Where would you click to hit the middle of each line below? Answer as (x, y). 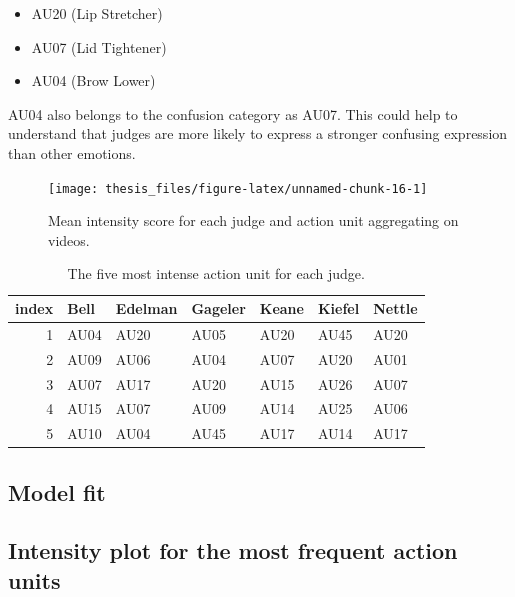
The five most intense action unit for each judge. (216, 273)
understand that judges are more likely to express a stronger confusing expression (258, 133)
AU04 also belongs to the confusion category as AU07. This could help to (233, 113)
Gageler (218, 308)
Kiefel (338, 308)
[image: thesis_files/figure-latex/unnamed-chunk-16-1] (238, 188)
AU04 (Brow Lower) (93, 80)
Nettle (395, 308)
